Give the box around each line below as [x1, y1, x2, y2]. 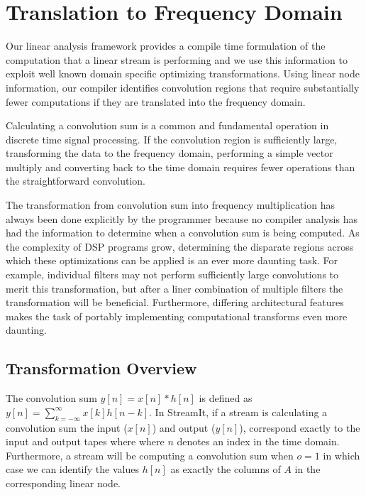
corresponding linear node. [6, 475, 121, 490]
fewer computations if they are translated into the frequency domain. [6, 94, 306, 109]
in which [323, 447, 360, 462]
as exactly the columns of [170, 462, 281, 477]
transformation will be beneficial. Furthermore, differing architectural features [6, 295, 344, 310]
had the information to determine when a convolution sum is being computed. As [6, 225, 360, 240]
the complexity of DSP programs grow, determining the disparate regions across [6, 239, 354, 254]
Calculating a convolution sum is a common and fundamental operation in [6, 118, 329, 133]
